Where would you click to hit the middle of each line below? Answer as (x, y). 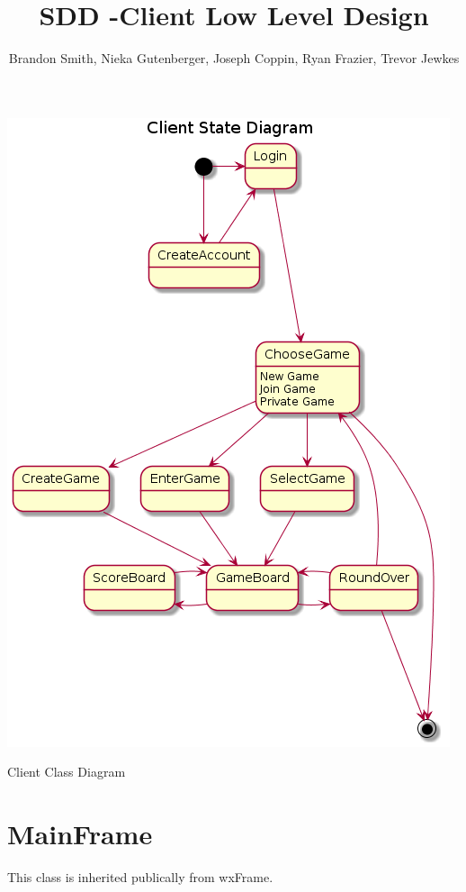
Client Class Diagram (67, 772)
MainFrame (80, 834)
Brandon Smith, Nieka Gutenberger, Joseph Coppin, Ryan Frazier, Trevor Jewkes (234, 58)
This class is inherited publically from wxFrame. (140, 877)
